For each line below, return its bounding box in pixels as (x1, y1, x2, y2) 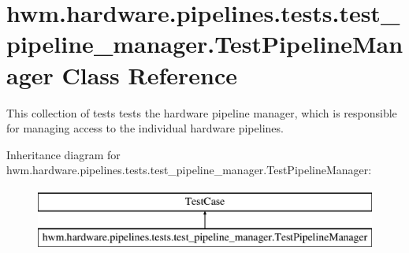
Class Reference (61, 58, 237, 91)
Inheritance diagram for (6, 146, 121, 162)
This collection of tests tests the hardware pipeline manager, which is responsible (6, 104, 397, 121)
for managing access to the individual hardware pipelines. (6, 120, 284, 136)
